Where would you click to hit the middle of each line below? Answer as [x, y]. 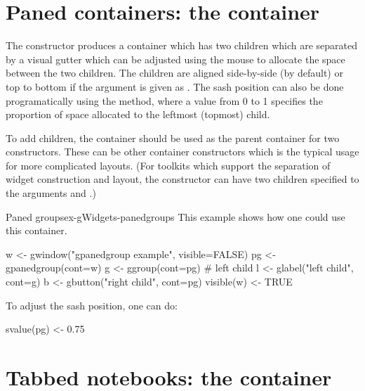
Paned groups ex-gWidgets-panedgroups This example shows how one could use [175, 216]
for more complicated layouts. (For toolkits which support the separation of [168, 165]
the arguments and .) [51, 193]
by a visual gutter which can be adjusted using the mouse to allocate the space [175, 59]
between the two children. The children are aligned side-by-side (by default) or [174, 73]
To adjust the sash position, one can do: [92, 305]
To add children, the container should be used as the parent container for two [173, 137]
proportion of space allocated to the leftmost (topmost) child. [138, 114]
